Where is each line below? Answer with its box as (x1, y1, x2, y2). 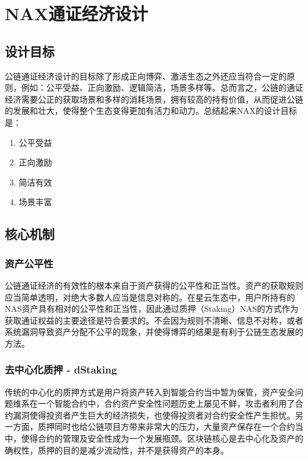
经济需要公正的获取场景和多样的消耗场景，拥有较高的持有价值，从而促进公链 (5, 92, 303, 105)
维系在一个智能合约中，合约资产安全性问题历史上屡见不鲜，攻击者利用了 (12, 397, 295, 410)
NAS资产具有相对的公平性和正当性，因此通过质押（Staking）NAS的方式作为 (5, 302, 299, 315)
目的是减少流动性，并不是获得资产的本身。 (62, 443, 229, 456)
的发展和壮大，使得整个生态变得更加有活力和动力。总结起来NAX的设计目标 (5, 104, 297, 117)
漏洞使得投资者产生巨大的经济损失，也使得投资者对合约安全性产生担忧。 (12, 408, 295, 421)
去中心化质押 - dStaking (5, 362, 117, 377)
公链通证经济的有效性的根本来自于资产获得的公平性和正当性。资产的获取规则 (5, 279, 303, 291)
